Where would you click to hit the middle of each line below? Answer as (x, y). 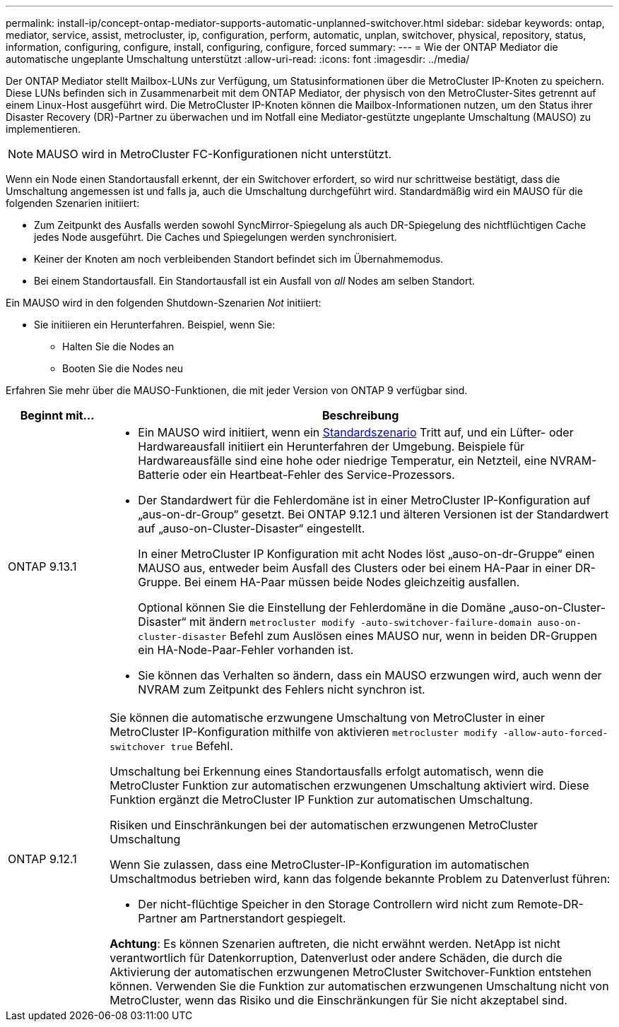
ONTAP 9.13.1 (42, 566)
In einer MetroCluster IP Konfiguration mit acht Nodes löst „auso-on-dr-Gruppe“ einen (366, 554)
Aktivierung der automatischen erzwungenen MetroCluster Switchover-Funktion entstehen (350, 972)
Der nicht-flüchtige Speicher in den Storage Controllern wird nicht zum (326, 904)
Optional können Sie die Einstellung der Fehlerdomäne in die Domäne (322, 607)
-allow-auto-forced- (555, 733)
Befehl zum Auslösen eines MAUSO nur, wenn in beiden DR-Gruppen (413, 636)
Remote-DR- (550, 904)
